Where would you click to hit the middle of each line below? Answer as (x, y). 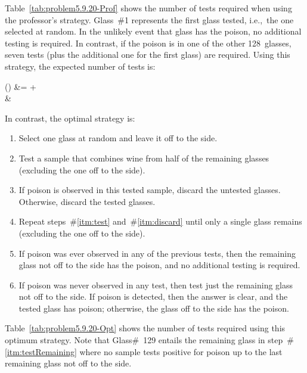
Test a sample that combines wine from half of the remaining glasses (144, 158)
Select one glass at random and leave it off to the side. (118, 138)
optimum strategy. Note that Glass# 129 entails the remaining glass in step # (149, 340)
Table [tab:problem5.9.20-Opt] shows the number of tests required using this (145, 328)
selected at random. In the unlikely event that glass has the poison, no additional (153, 31)
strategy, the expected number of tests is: (80, 66)
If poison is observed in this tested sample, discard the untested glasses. (150, 190)
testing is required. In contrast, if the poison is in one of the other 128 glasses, (148, 43)
